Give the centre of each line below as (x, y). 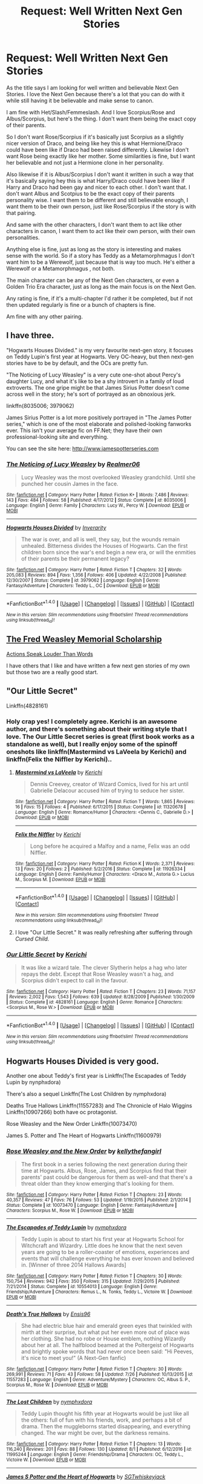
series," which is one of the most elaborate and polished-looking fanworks (99, 424)
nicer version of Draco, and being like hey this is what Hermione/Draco (94, 143)
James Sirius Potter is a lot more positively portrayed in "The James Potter (99, 417)
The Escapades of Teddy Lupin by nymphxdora (66, 1227)
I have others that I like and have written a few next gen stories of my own (98, 665)
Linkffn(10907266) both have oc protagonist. (62, 1112)
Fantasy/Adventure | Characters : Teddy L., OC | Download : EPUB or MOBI (83, 586)
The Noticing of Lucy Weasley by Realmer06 (73, 464)
